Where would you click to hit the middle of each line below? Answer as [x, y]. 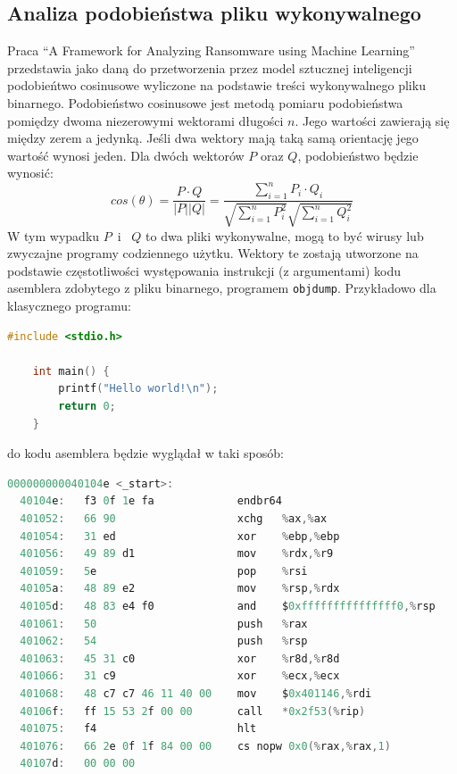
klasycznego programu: [69, 306]
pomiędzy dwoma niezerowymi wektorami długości [145, 120]
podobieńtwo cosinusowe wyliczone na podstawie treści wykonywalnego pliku [216, 85]
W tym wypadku [54, 235]
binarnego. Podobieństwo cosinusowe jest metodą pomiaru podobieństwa [205, 102]
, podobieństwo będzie [358, 155]
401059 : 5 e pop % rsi [164, 571]
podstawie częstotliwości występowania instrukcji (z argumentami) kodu [204, 270]
